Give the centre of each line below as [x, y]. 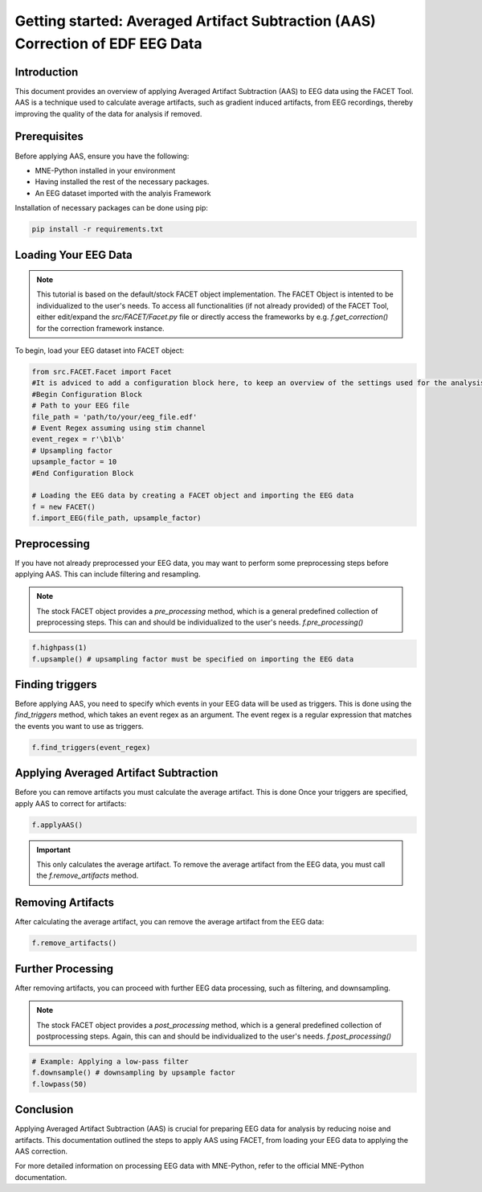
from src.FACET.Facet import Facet [102, 372]
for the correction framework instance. [100, 328]
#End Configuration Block [83, 473]
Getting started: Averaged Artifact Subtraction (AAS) [196, 21]
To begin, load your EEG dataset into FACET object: [100, 350]
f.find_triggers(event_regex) [91, 747]
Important [54, 850]
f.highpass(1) [59, 648]
